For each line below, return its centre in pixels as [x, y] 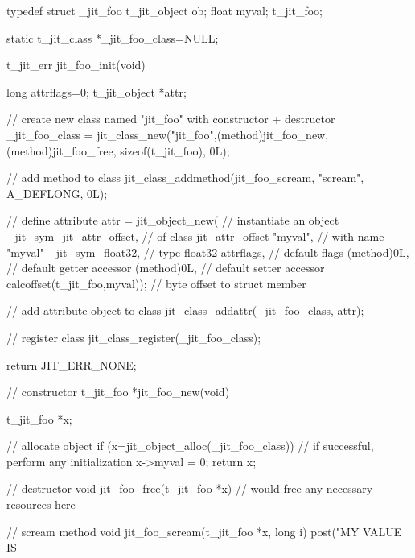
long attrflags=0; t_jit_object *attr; [97, 91]
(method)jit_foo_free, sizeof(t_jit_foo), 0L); [118, 150]
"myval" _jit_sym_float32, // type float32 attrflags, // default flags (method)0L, [208, 252]
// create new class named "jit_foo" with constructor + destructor [171, 119]
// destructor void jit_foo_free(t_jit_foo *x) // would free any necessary [190, 488]
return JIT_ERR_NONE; [72, 364]
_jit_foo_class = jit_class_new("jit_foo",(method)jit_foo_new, [168, 134]
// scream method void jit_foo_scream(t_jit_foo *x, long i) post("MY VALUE [204, 531]
